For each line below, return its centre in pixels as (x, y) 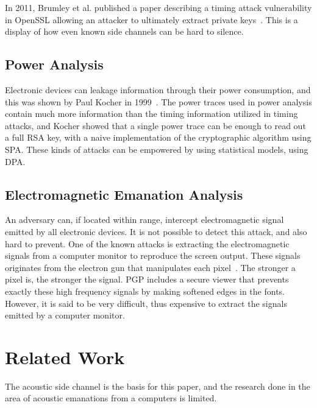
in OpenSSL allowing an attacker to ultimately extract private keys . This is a (151, 19)
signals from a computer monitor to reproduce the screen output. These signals (153, 255)
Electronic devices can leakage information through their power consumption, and (158, 89)
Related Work (65, 357)
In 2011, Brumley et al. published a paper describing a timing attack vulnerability (158, 7)
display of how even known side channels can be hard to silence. (124, 31)
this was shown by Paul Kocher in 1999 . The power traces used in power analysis (158, 101)
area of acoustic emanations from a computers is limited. (111, 398)
